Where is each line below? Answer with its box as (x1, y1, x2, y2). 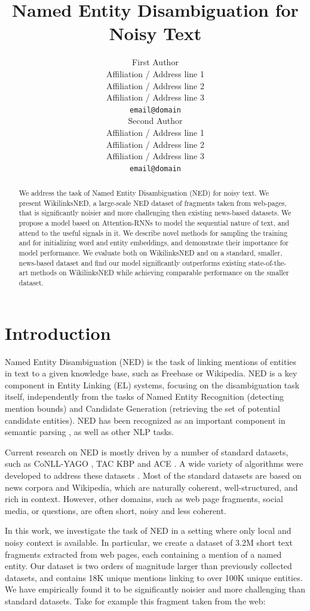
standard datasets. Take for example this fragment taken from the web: (5, 594, 266, 607)
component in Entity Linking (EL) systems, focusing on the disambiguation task (5, 378, 300, 391)
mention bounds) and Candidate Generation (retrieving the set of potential (5, 402, 280, 415)
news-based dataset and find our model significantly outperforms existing (19, 257, 247, 267)
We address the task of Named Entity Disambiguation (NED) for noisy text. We (19, 188, 269, 198)
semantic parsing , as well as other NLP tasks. (5, 425, 174, 438)
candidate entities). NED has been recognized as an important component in (5, 414, 286, 426)
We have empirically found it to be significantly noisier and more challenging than (5, 583, 306, 595)
